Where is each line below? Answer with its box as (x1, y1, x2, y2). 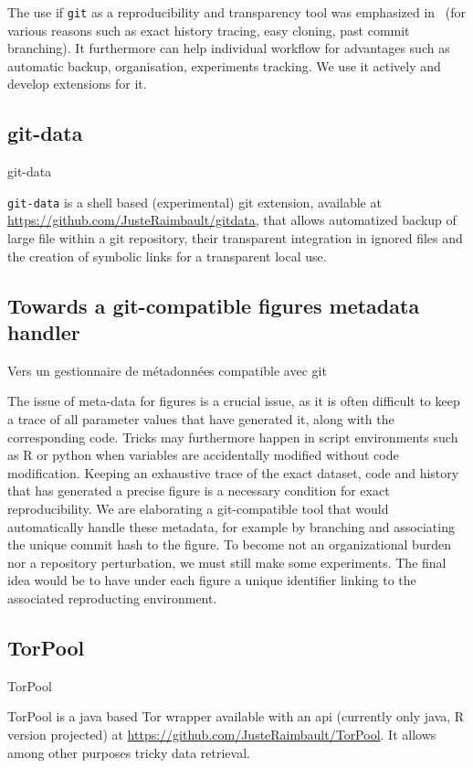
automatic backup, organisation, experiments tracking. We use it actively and (7, 56, 441, 75)
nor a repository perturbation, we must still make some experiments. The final (7, 552, 447, 571)
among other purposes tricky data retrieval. (7, 742, 250, 762)
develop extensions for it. (7, 74, 147, 93)
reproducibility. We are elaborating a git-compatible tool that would (7, 499, 389, 518)
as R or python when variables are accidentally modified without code (7, 445, 399, 464)
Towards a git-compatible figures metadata (7, 291, 420, 319)
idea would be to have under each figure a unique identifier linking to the (7, 571, 416, 590)
